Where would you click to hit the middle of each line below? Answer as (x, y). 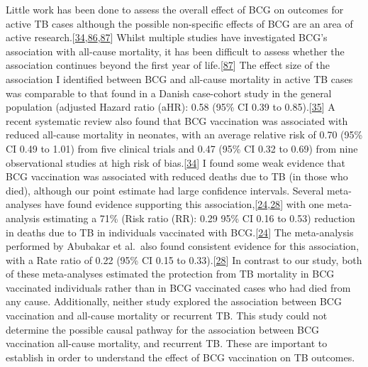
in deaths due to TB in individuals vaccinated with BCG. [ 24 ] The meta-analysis (180, 232)
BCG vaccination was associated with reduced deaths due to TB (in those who (177, 176)
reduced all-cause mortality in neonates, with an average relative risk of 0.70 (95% (184, 135)
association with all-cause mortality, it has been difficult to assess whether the (175, 51)
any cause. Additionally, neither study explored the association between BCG (174, 301)
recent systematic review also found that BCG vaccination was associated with (177, 120)
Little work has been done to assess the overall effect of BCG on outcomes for (175, 9)
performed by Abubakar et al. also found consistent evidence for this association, (183, 246)
